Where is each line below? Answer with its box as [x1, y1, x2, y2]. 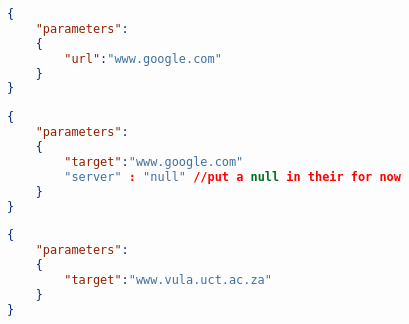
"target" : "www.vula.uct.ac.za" [64, 273, 272, 287]
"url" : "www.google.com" [64, 51, 222, 66]
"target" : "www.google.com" [64, 154, 244, 169]
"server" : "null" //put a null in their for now [64, 169, 401, 184]
